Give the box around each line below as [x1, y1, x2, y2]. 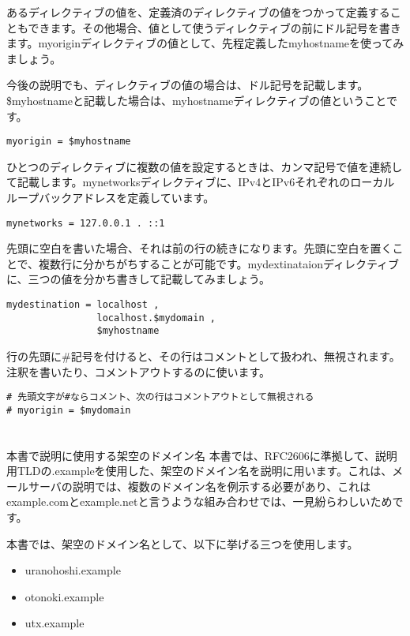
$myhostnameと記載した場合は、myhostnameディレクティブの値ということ [6, 92, 386, 108]
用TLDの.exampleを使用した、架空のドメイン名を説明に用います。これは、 [6, 462, 393, 479]
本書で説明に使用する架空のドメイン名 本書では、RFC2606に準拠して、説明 [6, 447, 397, 463]
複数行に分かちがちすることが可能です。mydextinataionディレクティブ [39, 255, 400, 271]
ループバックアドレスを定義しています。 [6, 189, 215, 205]
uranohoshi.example [24, 562, 121, 578]
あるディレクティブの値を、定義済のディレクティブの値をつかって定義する [6, 4, 390, 20]
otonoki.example [24, 588, 104, 604]
